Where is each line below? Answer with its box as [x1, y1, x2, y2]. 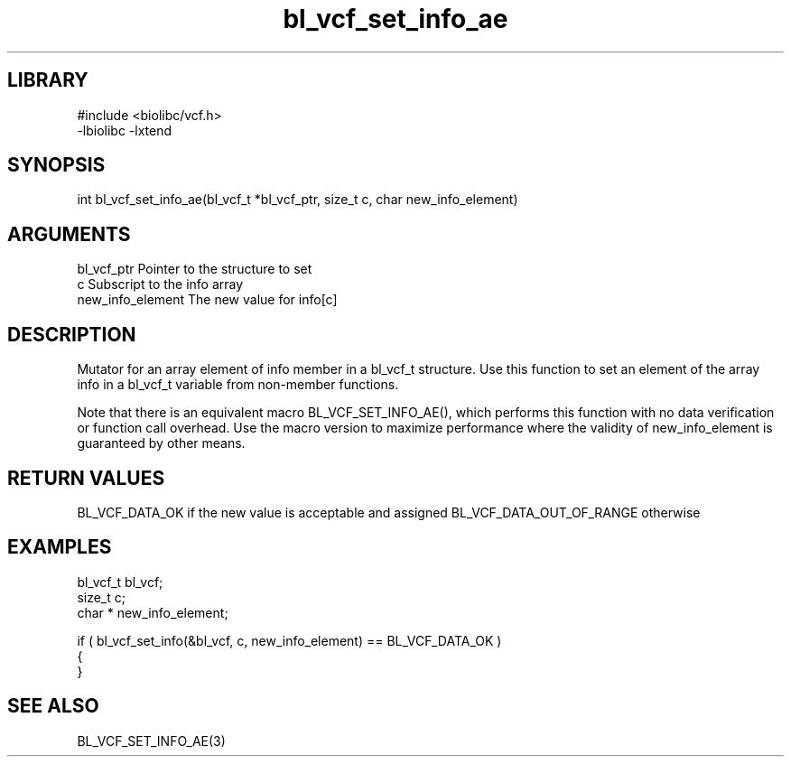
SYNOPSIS [7, 154, 106, 177]
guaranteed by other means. [77, 435, 246, 452]
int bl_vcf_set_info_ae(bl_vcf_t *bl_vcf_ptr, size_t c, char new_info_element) [77, 191, 518, 208]
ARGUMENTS [7, 222, 131, 246]
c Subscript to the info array [77, 276, 244, 293]
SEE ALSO [7, 694, 99, 718]
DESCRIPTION [7, 322, 136, 346]
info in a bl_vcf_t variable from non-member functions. [77, 377, 399, 393]
